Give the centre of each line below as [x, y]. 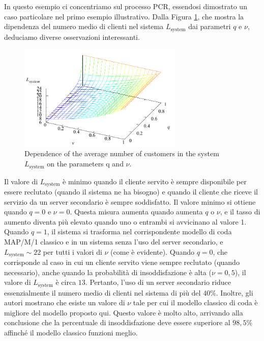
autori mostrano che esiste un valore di [65, 302]
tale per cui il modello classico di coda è [195, 302]
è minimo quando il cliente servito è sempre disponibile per [155, 181]
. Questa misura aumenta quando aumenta [136, 212]
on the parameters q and [85, 164]
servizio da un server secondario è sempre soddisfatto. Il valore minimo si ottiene [130, 201]
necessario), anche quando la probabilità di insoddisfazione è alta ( [108, 272]
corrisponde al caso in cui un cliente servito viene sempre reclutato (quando [122, 262]
